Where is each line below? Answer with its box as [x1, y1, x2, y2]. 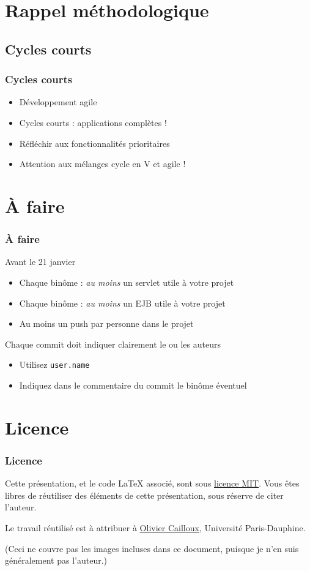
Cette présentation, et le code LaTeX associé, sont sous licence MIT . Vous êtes [5, 477, 300, 490]
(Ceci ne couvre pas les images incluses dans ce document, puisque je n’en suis [5, 542, 299, 554]
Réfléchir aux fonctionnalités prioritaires [19, 136, 170, 149]
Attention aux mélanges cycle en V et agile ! [19, 157, 186, 170]
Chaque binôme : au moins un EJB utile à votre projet [19, 296, 226, 309]
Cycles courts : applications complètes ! [19, 116, 167, 129]
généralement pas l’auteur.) [5, 554, 107, 567]
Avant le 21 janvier [5, 255, 76, 268]
